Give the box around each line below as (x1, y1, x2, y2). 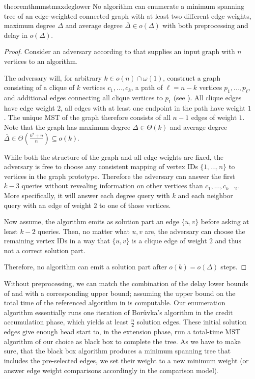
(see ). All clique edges (173, 92, 242, 102)
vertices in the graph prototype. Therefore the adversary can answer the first (4, 171, 235, 181)
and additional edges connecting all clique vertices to (4, 92, 163, 102)
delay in (4, 29, 28, 40)
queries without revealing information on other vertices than (22, 180, 203, 191)
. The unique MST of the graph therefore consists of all (4, 112, 171, 122)
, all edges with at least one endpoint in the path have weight (60, 102, 246, 113)
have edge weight (4, 102, 55, 113)
